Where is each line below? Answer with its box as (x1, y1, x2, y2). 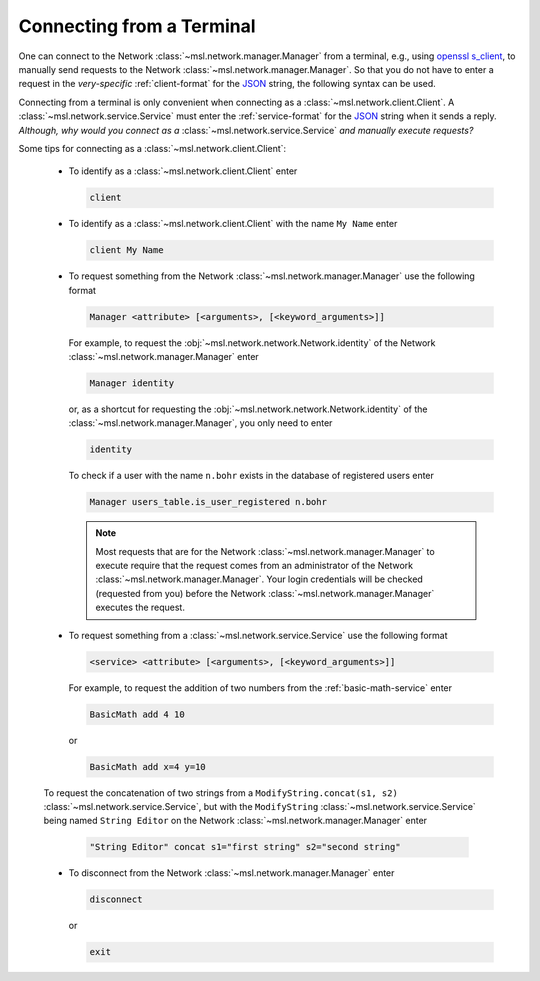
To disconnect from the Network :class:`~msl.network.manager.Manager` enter (68, 867, 395, 879)
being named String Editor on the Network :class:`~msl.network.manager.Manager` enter (43, 815, 428, 827)
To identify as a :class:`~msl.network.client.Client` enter (68, 165, 298, 177)
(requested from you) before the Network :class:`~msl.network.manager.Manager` (95, 587, 435, 599)
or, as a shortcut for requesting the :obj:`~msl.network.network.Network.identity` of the (68, 403, 428, 415)
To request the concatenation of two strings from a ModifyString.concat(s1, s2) (43, 786, 399, 799)
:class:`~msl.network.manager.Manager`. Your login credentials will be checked (95, 573, 424, 585)
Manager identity (89, 377, 175, 389)
